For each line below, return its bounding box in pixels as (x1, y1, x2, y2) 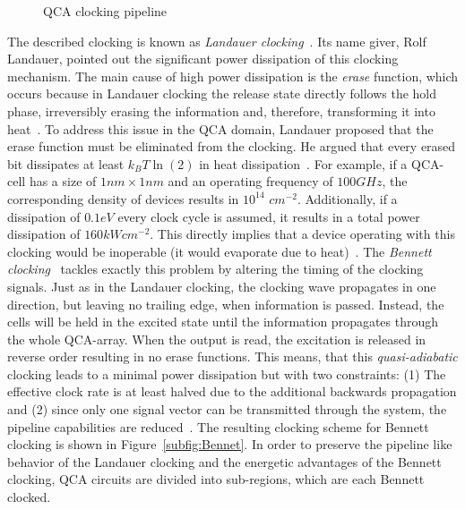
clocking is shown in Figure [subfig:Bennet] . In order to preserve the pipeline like (7, 435, 452, 454)
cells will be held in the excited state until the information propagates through (7, 312, 439, 331)
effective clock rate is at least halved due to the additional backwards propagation (7, 382, 457, 401)
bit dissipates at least (7, 154, 125, 173)
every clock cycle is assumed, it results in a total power (117, 207, 420, 225)
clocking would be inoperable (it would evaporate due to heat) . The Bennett (7, 242, 432, 260)
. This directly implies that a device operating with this (150, 225, 455, 243)
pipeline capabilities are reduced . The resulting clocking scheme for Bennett (7, 417, 429, 436)
